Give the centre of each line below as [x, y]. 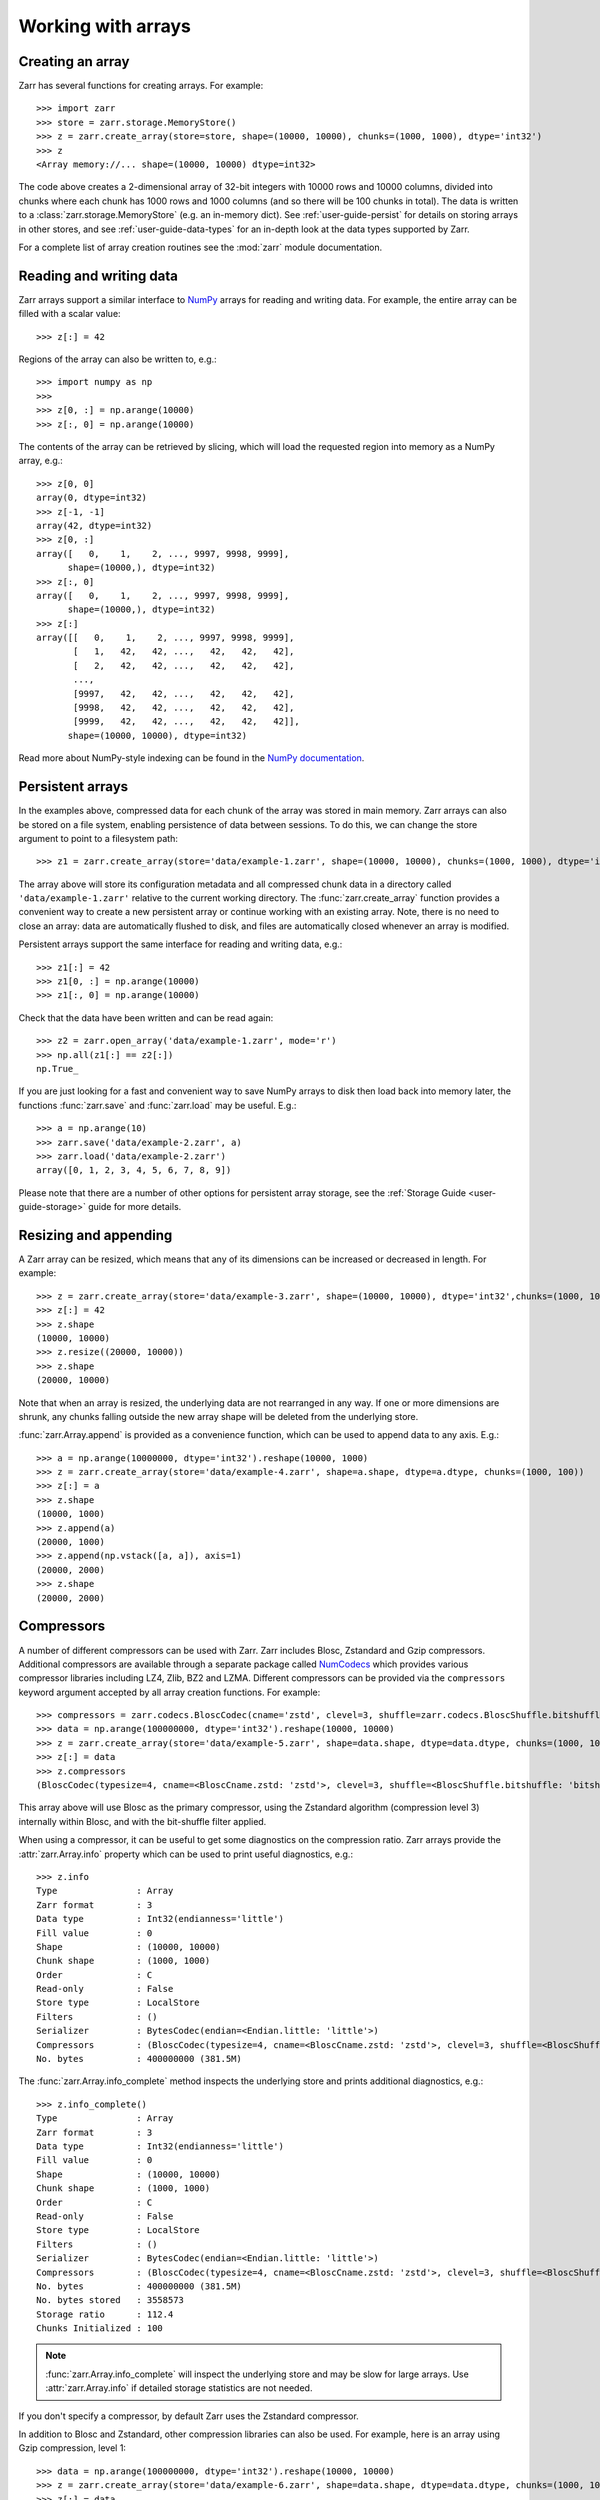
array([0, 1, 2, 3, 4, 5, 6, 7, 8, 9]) [134, 1170]
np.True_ [57, 1068]
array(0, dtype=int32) [92, 498]
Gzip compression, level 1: [72, 2448]
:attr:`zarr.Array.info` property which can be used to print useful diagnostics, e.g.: [186, 1854]
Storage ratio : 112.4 [105, 2314]
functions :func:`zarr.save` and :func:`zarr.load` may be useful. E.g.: [157, 1105]
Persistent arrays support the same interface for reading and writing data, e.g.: [180, 944]
